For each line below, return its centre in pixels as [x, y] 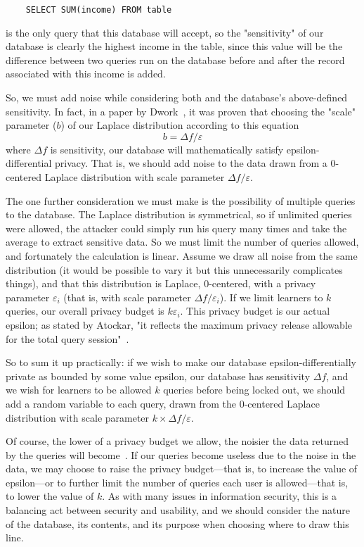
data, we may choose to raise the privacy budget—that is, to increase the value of [182, 469]
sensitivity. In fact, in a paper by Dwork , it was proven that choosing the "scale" [181, 111]
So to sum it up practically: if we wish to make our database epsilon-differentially [181, 362]
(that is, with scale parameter [127, 297]
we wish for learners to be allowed [79, 390]
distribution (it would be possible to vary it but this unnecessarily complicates [174, 269]
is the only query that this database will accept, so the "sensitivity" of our [165, 32]
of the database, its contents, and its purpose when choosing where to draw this [177, 523]
